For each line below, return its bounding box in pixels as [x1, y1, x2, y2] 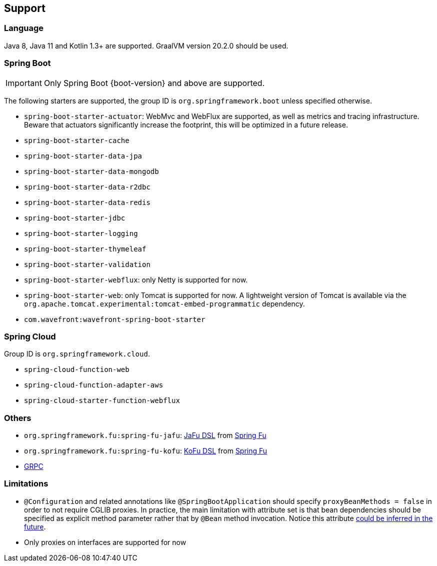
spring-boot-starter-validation [24, 260, 150, 268]
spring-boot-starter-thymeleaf [24, 244, 146, 253]
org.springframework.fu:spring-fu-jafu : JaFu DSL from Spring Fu [24, 431, 266, 440]
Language [4, 23, 44, 33]
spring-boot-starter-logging [24, 229, 138, 237]
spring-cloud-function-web [24, 365, 129, 374]
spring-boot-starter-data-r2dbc [24, 182, 150, 191]
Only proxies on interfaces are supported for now [24, 537, 186, 546]
